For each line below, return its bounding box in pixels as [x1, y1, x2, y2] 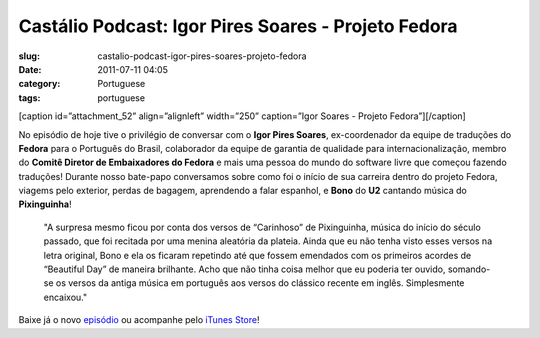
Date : [18, 63, 42, 75]
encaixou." [43, 291, 88, 303]
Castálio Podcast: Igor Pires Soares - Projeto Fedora [18, 15, 459, 37]
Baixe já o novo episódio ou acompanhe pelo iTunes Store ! [18, 314, 260, 326]
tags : [18, 91, 41, 104]
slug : [18, 50, 40, 62]
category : [18, 78, 61, 90]
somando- [447, 263, 491, 275]
